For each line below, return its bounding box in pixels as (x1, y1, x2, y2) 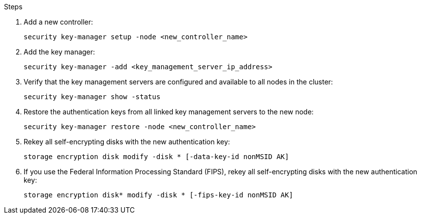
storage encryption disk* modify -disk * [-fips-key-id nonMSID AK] (24, 191, 293, 199)
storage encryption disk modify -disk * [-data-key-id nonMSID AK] (24, 153, 289, 161)
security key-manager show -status (24, 93, 161, 101)
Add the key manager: (24, 48, 95, 56)
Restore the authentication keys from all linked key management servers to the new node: (24, 108, 314, 116)
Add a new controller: (24, 18, 93, 26)
